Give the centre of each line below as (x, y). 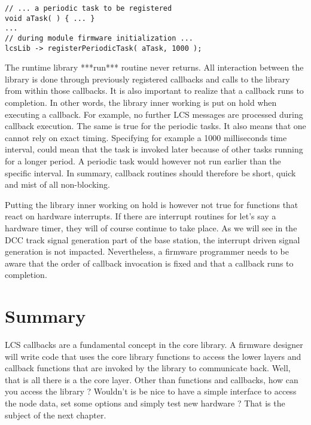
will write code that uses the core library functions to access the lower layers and (153, 356)
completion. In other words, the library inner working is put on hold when (141, 103)
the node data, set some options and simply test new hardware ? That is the (145, 403)
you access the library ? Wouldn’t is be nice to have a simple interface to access (151, 391)
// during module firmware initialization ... (99, 38)
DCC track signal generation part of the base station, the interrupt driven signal (153, 239)
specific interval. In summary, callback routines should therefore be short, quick (150, 172)
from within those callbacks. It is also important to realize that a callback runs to (154, 91)
